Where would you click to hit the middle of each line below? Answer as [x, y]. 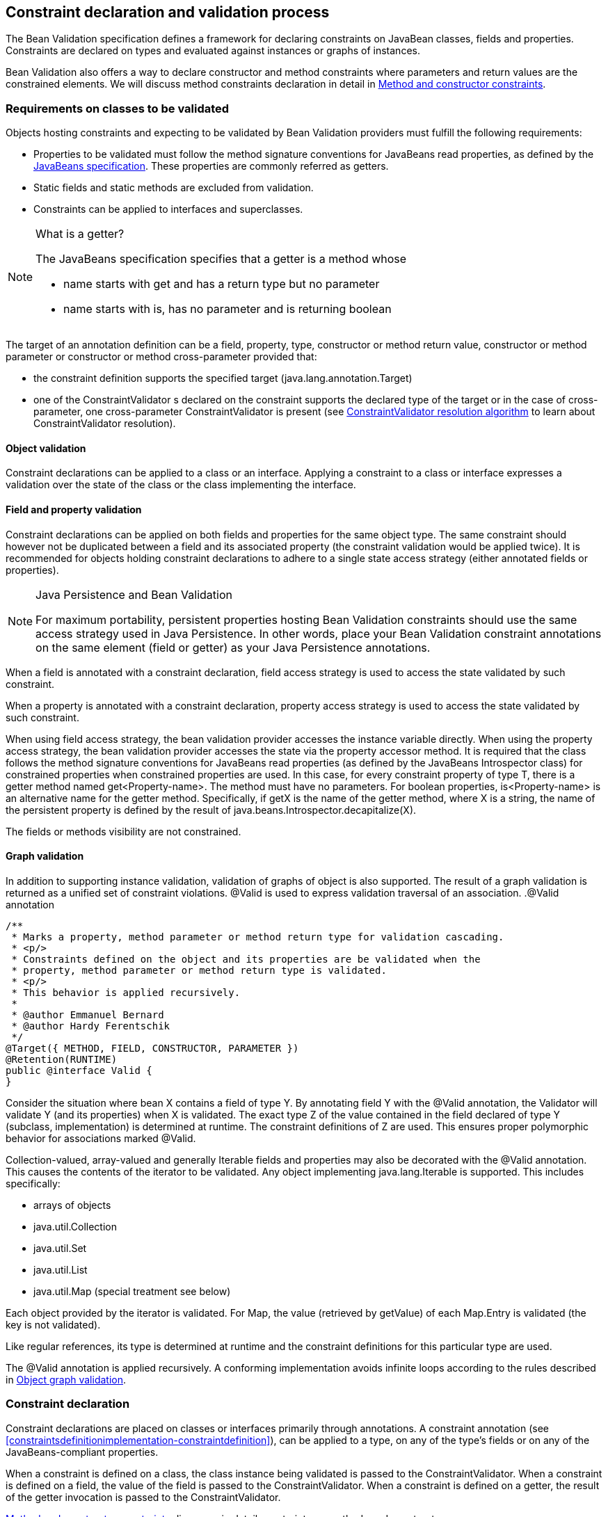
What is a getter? [80, 234]
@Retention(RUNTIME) [62, 1059]
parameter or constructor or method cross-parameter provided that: [161, 357]
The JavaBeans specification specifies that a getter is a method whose [221, 259]
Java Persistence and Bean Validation [134, 594]
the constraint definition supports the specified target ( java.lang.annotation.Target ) [223, 378]
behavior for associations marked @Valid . [101, 1138]
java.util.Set [60, 1248]
